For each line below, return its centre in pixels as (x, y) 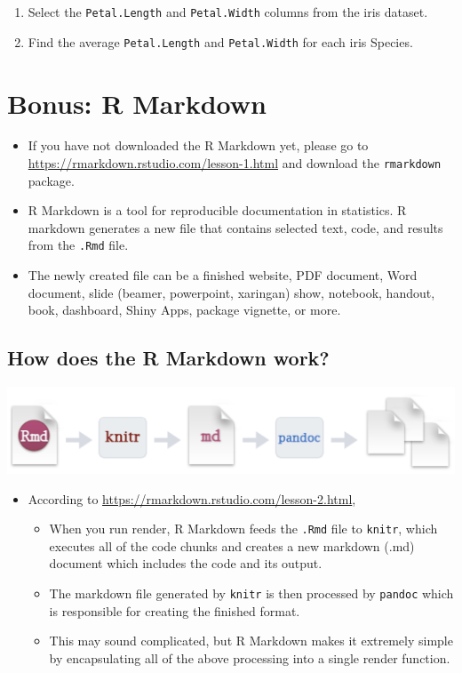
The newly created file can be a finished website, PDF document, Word (223, 275)
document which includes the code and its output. (186, 563)
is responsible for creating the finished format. (175, 610)
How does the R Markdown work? (168, 358)
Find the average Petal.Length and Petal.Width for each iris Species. (220, 41)
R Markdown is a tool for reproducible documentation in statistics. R (217, 210)
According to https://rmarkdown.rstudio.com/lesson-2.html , (192, 498)
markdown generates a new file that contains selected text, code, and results (235, 227)
